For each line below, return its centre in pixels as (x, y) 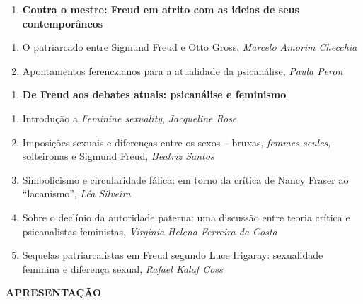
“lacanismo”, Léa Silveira (76, 193)
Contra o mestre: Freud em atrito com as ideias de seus (161, 9)
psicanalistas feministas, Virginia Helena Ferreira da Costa (150, 231)
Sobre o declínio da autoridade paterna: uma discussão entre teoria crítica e (186, 217)
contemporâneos (63, 23)
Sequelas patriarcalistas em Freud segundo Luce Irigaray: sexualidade (173, 255)
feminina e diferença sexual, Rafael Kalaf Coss (122, 268)
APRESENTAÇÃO (53, 292)
